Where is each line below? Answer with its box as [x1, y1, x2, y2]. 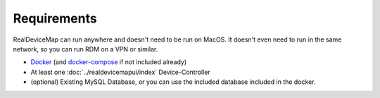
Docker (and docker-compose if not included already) [30, 58, 187, 66]
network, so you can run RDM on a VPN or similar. [13, 44, 158, 53]
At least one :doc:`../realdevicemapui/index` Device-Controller [30, 68, 210, 76]
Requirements [13, 11, 98, 26]
